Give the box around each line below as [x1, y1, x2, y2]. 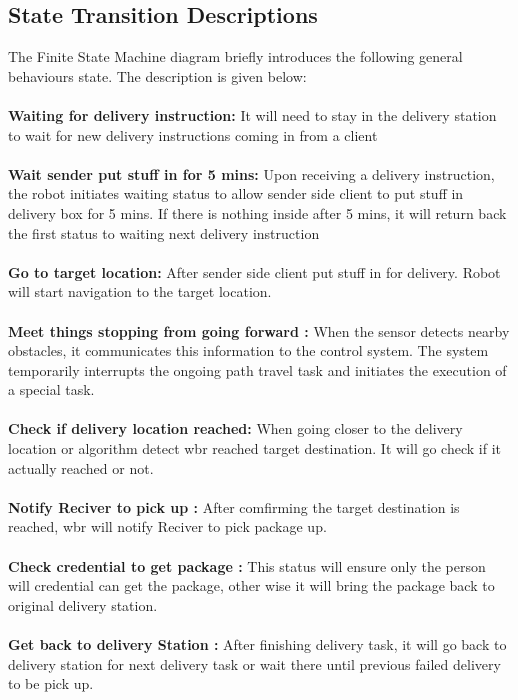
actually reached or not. [8, 457, 154, 478]
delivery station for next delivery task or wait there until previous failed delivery [8, 653, 501, 674]
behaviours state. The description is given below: [8, 65, 307, 86]
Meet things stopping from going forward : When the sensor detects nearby [8, 320, 510, 341]
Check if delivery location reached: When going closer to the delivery [8, 418, 463, 439]
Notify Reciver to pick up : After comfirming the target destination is [8, 496, 460, 517]
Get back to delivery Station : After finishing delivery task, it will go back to [8, 634, 507, 655]
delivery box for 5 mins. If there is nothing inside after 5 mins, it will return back [8, 202, 507, 223]
